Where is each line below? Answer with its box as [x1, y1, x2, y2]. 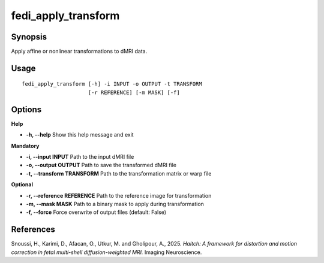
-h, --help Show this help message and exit [26, 131, 134, 138]
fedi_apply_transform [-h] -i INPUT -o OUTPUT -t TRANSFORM [22, 81, 202, 87]
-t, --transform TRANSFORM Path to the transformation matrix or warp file [26, 170, 212, 177]
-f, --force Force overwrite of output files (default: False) [26, 208, 167, 216]
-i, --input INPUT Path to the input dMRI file [26, 153, 134, 160]
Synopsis [11, 32, 47, 42]
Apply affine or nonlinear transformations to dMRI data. [11, 48, 148, 55]
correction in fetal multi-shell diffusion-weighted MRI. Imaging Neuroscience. [11, 249, 202, 256]
